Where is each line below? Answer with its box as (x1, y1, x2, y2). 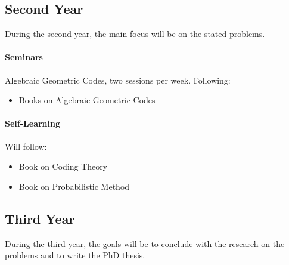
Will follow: (5, 140, 47, 152)
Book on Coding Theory (18, 160, 108, 172)
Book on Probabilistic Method (18, 180, 130, 192)
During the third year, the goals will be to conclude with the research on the (5, 237, 285, 249)
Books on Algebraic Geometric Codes (18, 94, 156, 106)
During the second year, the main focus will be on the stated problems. (5, 27, 265, 40)
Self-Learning (5, 117, 61, 130)
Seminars (5, 51, 43, 63)
